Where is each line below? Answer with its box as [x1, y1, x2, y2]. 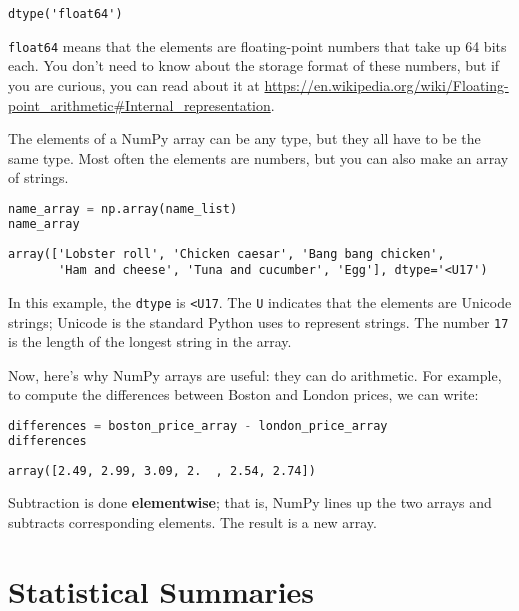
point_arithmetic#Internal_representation [8, 94, 271, 115]
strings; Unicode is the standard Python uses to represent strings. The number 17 [8, 311, 509, 332]
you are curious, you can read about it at [8, 74, 260, 95]
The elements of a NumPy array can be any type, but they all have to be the [8, 128, 481, 149]
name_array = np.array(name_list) [8, 201, 238, 216]
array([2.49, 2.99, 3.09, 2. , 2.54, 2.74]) [8, 463, 316, 478]
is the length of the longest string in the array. [8, 331, 292, 352]
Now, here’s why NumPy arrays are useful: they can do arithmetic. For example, [8, 364, 502, 385]
